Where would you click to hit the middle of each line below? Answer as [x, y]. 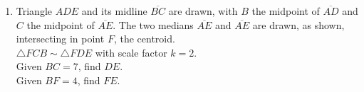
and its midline [114, 11]
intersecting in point [60, 39]
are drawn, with [203, 11]
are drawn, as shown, [298, 24]
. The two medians [153, 24]
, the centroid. [144, 39]
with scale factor [131, 52]
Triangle [34, 11]
